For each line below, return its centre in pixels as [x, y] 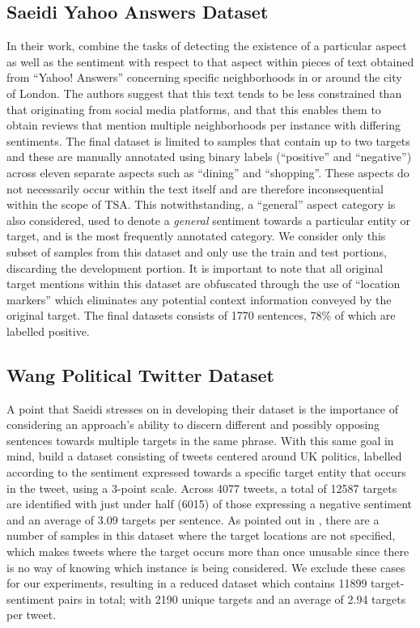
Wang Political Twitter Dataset [140, 374]
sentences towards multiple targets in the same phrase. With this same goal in [200, 440]
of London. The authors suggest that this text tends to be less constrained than [204, 93]
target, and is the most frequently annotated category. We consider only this [196, 236]
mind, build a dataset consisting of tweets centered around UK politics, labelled [204, 456]
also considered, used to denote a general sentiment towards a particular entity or [209, 220]
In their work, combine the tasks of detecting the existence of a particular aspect [207, 46]
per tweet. [32, 615]
